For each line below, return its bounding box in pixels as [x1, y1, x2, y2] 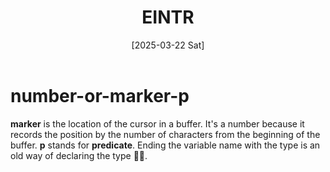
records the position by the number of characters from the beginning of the [10, 128, 321, 140]
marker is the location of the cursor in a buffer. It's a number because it [10, 117, 305, 130]
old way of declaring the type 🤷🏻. [10, 149, 148, 161]
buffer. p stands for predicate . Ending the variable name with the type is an [10, 139, 321, 151]
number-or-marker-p [10, 84, 190, 107]
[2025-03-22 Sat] [131, 39, 205, 51]
